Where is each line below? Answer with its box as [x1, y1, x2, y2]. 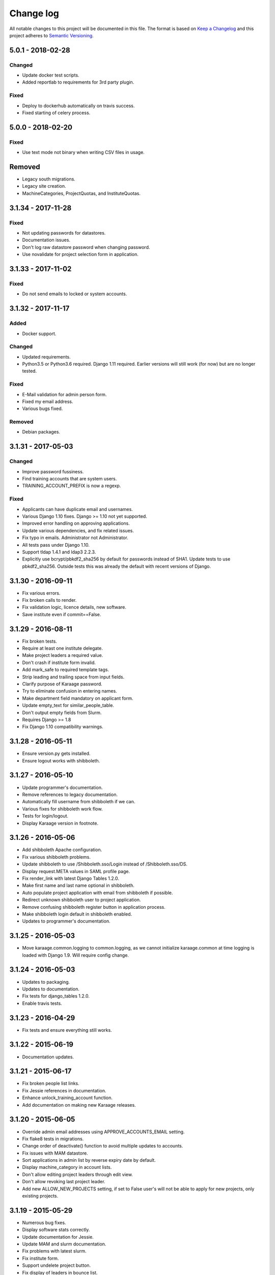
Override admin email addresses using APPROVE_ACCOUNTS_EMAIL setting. [22, 1129, 185, 1135]
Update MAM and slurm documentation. [22, 1241, 106, 1247]
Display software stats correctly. [22, 1227, 90, 1233]
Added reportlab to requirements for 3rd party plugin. [22, 79, 134, 85]
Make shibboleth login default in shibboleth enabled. [22, 911, 132, 917]
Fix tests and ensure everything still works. [22, 1027, 112, 1033]
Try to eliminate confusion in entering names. [22, 688, 117, 694]
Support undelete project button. [22, 1262, 91, 1268]
